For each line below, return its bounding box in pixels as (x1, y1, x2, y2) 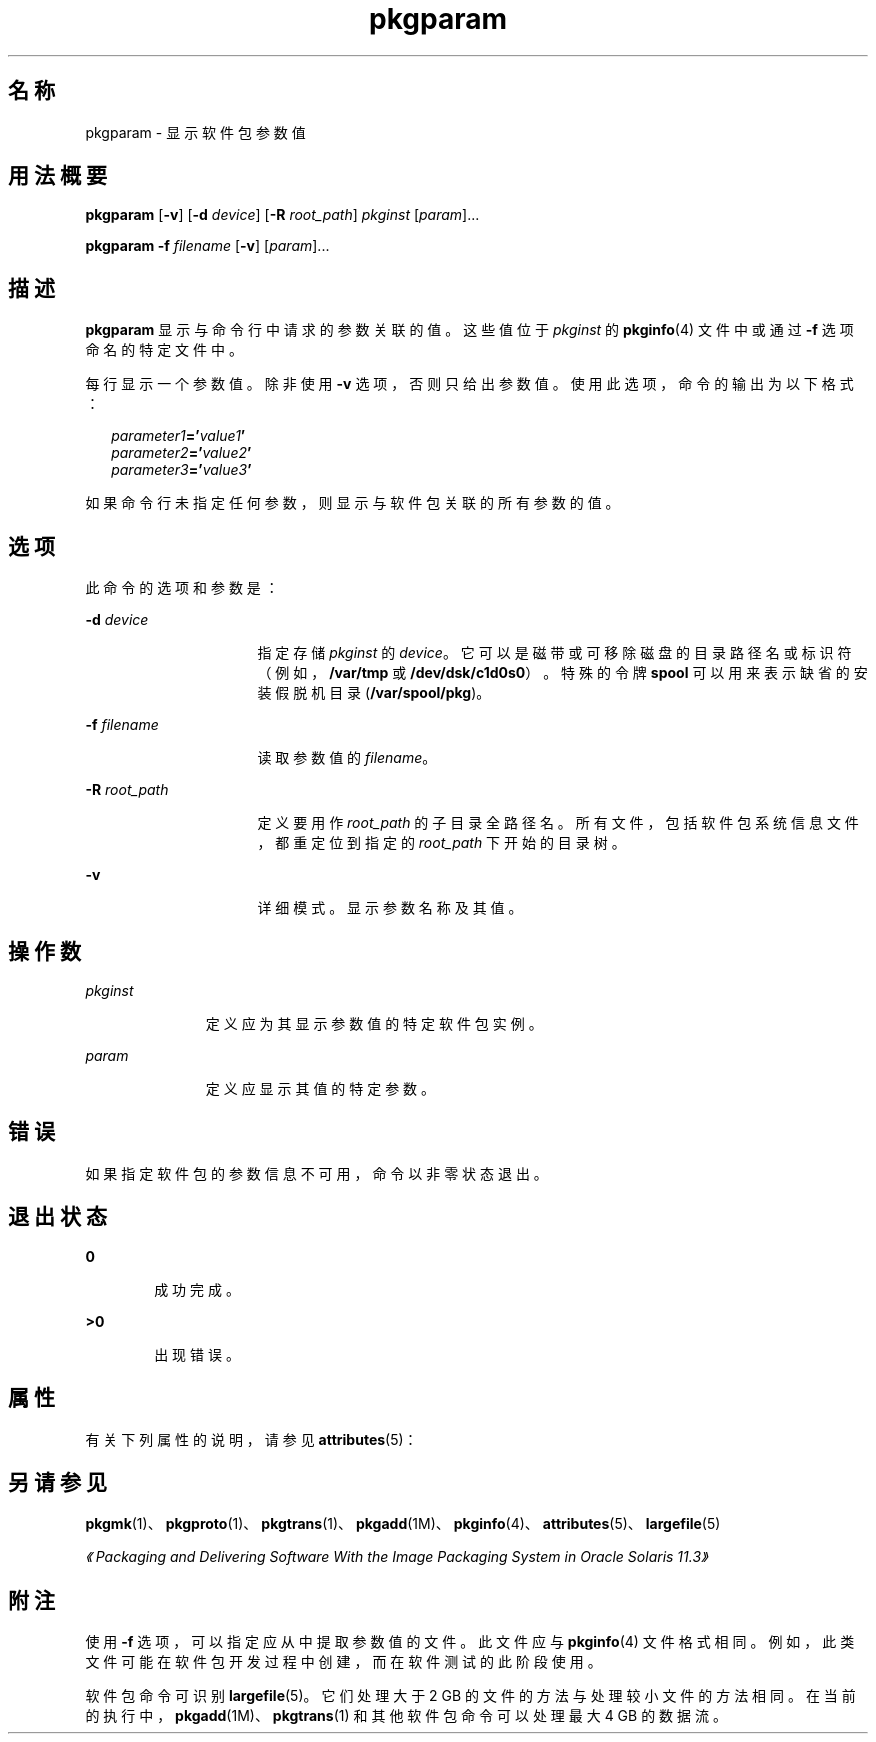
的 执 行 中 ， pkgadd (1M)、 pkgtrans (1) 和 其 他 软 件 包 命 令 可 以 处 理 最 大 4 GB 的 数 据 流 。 (85, 1707, 727, 1725)
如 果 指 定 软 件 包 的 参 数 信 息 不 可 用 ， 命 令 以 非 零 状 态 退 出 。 (85, 1164, 548, 1182)
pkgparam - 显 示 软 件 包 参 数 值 (85, 123, 306, 141)
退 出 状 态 (8, 1204, 107, 1230)
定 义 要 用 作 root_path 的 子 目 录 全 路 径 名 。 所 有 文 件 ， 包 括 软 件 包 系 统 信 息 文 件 (257, 814, 859, 832)
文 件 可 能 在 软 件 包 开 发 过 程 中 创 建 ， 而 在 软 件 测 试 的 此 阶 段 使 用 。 (85, 1653, 602, 1671)
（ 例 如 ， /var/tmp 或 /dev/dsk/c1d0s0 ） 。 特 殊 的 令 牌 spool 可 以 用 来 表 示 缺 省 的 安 (257, 664, 868, 682)
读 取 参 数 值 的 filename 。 (257, 749, 437, 767)
